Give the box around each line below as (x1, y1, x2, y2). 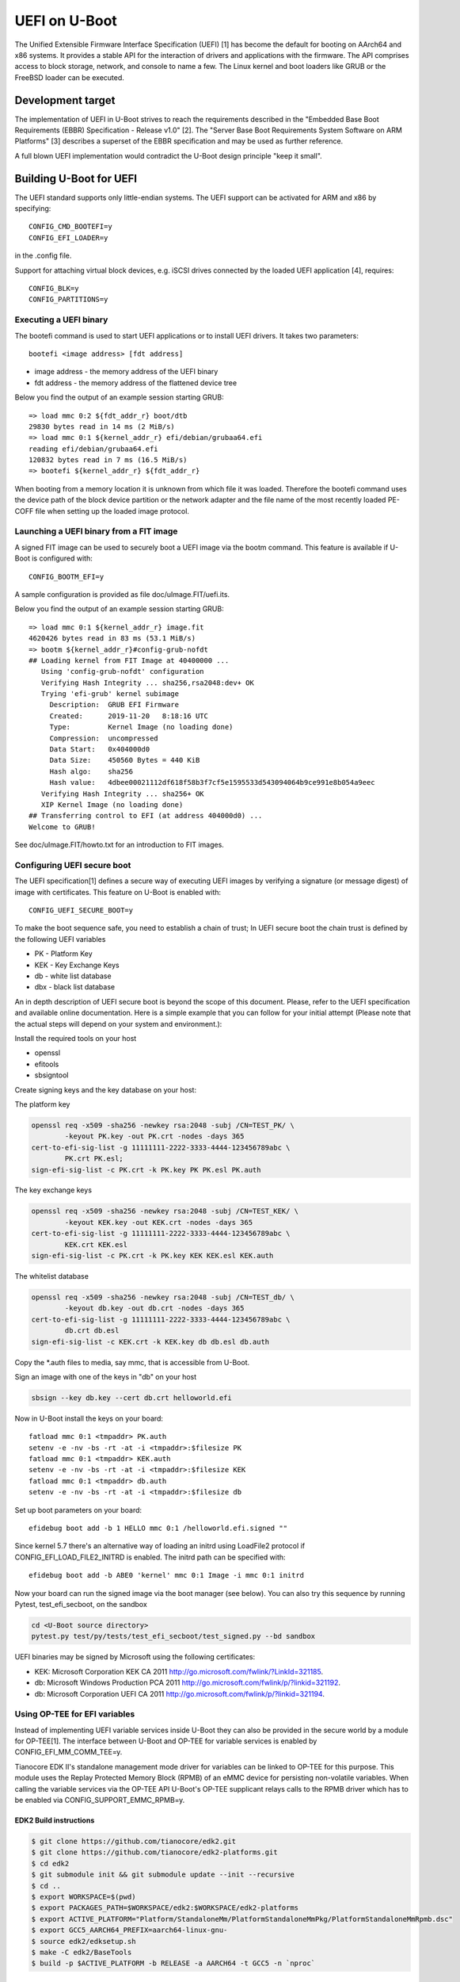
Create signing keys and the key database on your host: (14, 1085, 197, 1094)
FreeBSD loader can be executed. (14, 72, 124, 82)
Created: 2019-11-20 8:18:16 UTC (49, 711, 209, 721)
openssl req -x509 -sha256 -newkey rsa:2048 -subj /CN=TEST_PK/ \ (31, 1120, 295, 1130)
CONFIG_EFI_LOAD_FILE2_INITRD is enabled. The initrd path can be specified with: (14, 1552, 286, 1562)
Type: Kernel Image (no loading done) (49, 722, 234, 732)
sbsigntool (34, 1070, 69, 1080)
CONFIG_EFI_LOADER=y (29, 233, 108, 242)
